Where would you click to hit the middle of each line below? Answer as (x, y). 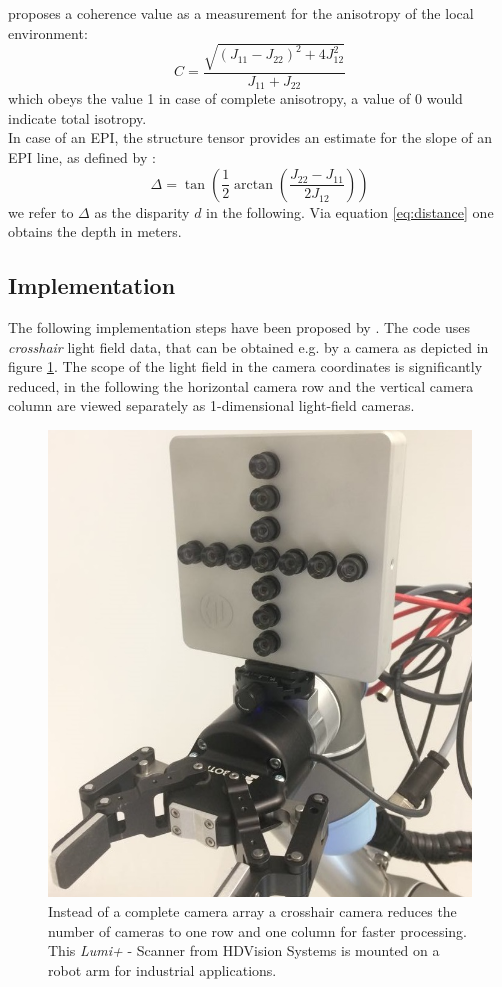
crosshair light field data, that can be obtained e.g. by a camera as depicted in (248, 346)
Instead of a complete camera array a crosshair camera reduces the (252, 910)
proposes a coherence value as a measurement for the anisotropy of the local (241, 13)
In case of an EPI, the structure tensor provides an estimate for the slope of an (250, 137)
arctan (253, 184)
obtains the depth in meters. (95, 231)
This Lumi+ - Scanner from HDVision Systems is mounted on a (244, 950)
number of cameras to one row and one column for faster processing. (257, 930)
